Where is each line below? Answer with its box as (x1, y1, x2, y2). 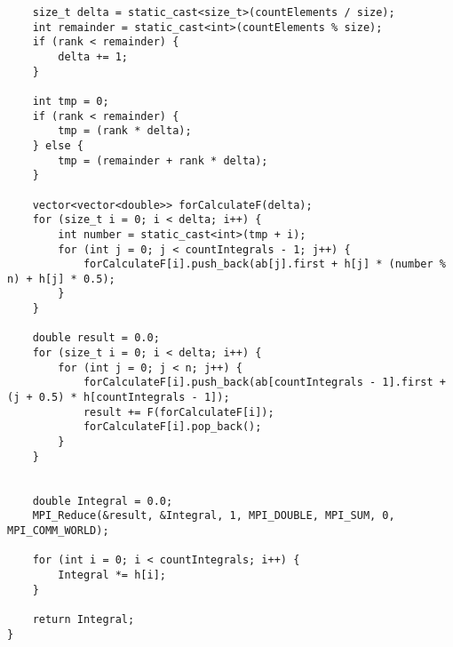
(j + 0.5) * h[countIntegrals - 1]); (7, 391, 230, 404)
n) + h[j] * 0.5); (7, 272, 115, 285)
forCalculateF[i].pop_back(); (83, 420, 262, 434)
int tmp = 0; (32, 94, 109, 108)
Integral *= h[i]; (58, 568, 166, 581)
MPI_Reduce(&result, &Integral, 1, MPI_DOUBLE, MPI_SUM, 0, (32, 509, 395, 523)
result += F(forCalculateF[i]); (83, 405, 274, 419)
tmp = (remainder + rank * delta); (58, 154, 268, 167)
